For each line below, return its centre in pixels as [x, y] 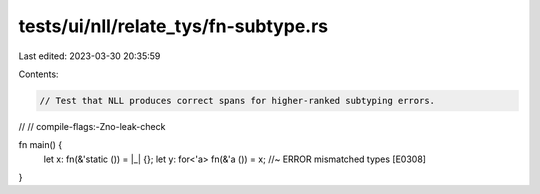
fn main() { [40, 145]
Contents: [38, 74]
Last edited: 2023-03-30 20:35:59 [89, 56]
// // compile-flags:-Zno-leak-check [92, 126]
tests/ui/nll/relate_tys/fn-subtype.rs [173, 26]
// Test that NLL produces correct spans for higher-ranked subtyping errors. [237, 100]
